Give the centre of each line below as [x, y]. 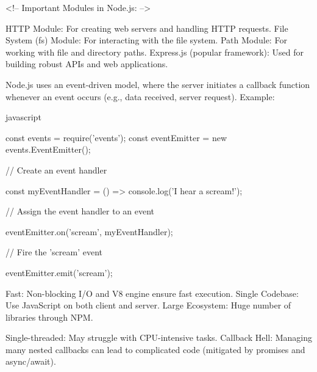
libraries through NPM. [49, 317]
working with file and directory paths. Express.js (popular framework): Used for [155, 52]
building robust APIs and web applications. [87, 64]
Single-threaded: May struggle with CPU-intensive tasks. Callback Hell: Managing [159, 337]
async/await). [31, 361]
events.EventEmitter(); [48, 149]
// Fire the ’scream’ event [54, 252]
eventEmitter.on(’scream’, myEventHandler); [89, 231]
